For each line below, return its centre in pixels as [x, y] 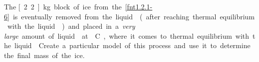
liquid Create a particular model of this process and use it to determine [132, 45]
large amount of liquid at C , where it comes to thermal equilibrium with [127, 35]
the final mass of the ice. [44, 55]
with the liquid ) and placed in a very [71, 26]
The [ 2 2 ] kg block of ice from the [63, 6]
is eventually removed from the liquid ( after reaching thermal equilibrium [134, 16]
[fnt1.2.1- [139, 6]
